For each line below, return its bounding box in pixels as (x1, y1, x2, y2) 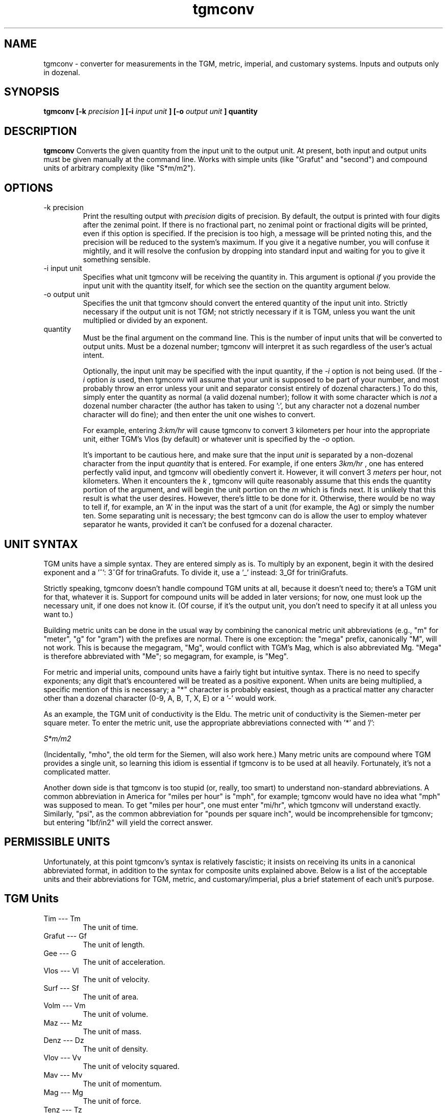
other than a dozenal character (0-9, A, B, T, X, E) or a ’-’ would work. (43, 693, 277, 702)
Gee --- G (43, 948, 77, 958)
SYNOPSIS (4, 85, 60, 99)
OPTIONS (4, 181, 53, 194)
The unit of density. (83, 1044, 148, 1053)
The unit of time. (83, 922, 138, 932)
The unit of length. (83, 940, 145, 949)
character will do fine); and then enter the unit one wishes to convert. (83, 410, 315, 419)
